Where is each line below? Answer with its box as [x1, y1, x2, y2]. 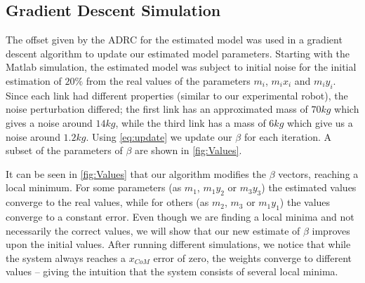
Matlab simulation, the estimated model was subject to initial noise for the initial [6, 60, 357, 74]
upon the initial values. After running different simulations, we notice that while [6, 237, 351, 251]
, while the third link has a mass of [115, 115, 266, 130]
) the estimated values [261, 180, 357, 195]
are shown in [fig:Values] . [135, 143, 242, 158]
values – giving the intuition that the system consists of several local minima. [6, 264, 338, 279]
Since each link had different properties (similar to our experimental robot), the [6, 88, 348, 102]
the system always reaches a [6, 250, 126, 265]
